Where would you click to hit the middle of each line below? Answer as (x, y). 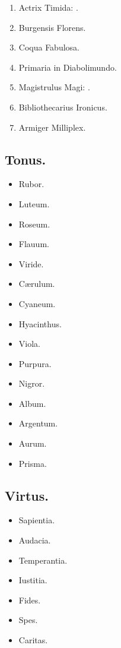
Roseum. (34, 224)
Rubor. (31, 184)
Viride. (31, 263)
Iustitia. (33, 580)
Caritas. (33, 640)
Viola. (29, 344)
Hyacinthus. (40, 323)
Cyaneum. (37, 303)
